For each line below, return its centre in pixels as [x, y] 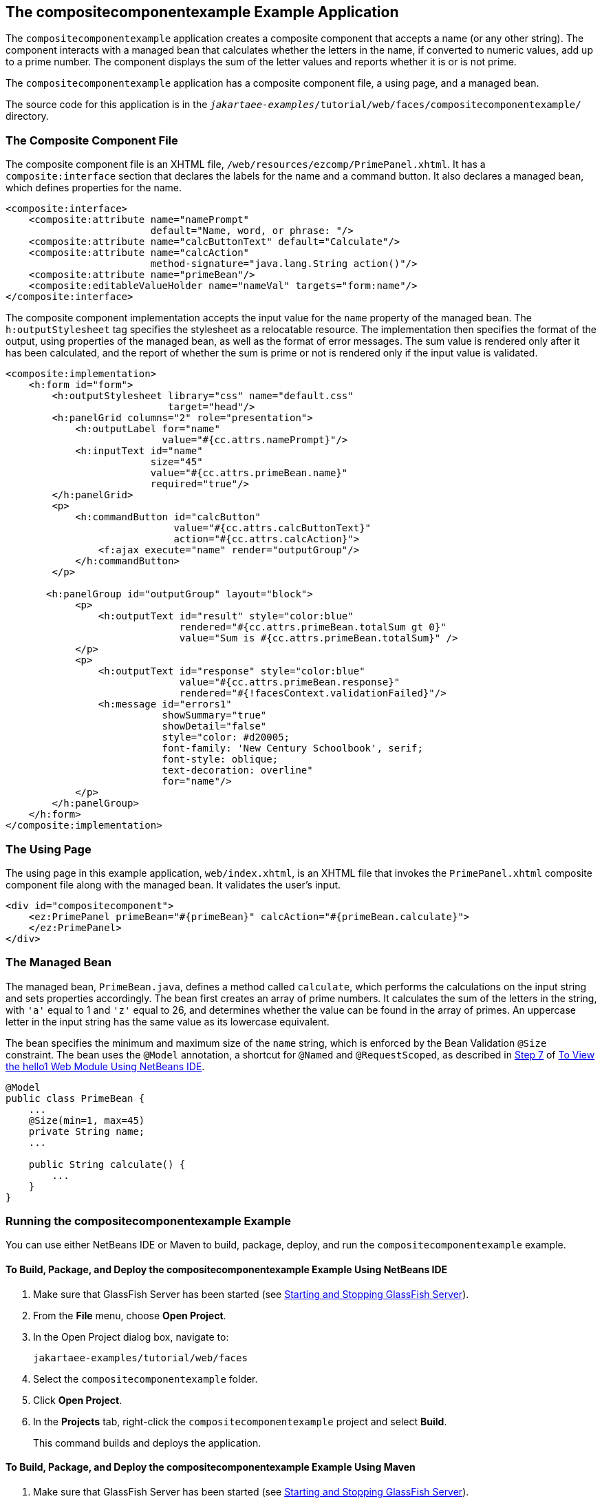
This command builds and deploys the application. [147, 1443]
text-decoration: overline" [237, 770]
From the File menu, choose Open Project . [130, 1315]
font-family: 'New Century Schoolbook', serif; [292, 748]
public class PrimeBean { [75, 1098]
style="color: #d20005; [226, 737]
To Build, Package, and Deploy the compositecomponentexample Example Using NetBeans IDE [227, 1270]
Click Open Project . [78, 1400]
